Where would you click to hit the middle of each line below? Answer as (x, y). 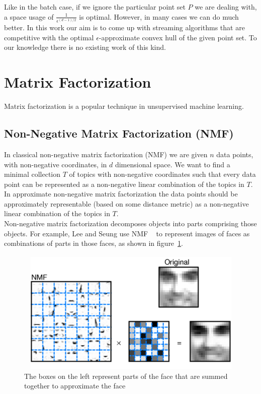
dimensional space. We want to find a (172, 164)
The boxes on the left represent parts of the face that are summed (126, 376)
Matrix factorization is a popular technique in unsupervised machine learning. (124, 106)
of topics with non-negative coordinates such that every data (162, 174)
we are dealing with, (226, 7)
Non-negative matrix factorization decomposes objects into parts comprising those (130, 223)
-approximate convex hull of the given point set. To (178, 37)
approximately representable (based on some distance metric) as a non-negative (126, 203)
